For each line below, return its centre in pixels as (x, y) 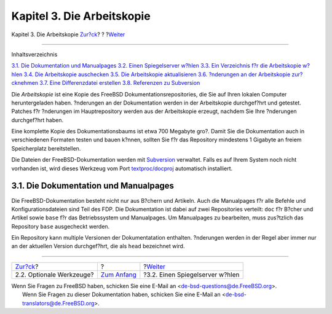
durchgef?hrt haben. (38, 120)
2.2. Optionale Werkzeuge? (54, 275)
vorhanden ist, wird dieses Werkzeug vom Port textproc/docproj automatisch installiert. (122, 168)
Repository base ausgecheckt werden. (61, 226)
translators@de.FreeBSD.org (58, 303)
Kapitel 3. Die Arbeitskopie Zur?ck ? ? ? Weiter (68, 34)
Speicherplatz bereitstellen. (46, 148)
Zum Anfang (118, 275)
